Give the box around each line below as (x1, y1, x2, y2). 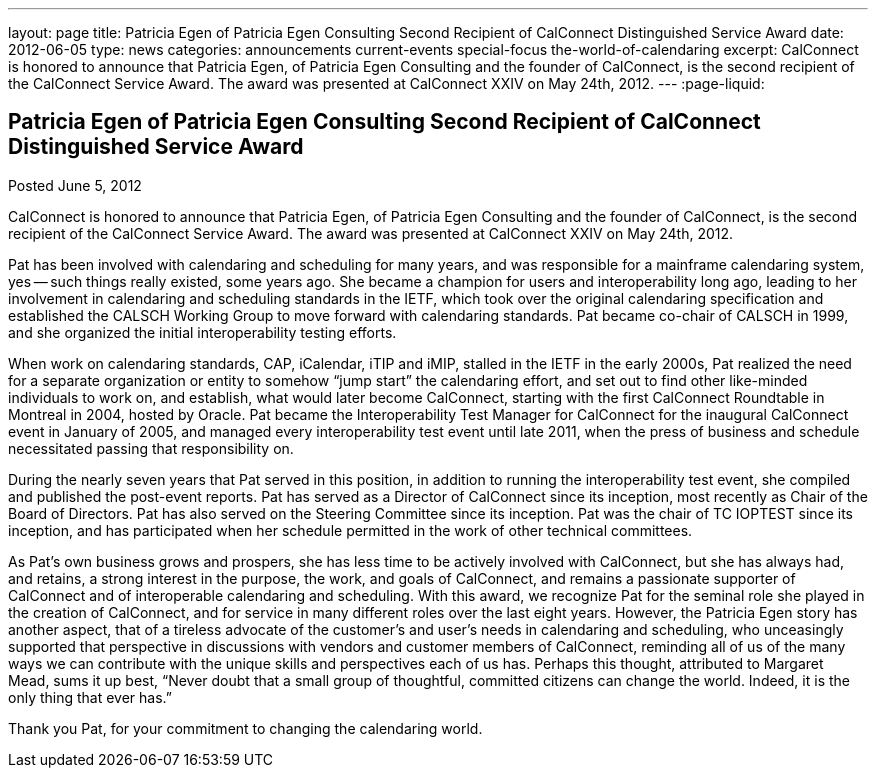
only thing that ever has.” (8, 688, 173, 706)
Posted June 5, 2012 (8, 176, 142, 194)
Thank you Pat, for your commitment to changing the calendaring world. (8, 719, 483, 737)
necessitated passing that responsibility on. (8, 439, 294, 457)
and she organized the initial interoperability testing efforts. (8, 323, 397, 341)
